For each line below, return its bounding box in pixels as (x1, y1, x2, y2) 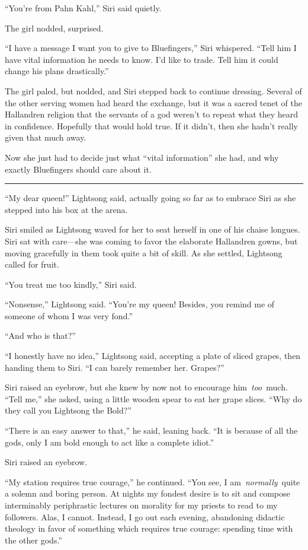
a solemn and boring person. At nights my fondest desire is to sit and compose (5, 487, 290, 500)
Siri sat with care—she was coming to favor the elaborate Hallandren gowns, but (5, 234, 298, 247)
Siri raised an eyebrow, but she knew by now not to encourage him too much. (5, 381, 288, 393)
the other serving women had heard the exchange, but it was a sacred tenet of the (5, 96, 303, 109)
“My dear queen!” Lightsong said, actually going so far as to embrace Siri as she (5, 192, 296, 204)
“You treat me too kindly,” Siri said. (5, 278, 137, 290)
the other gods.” (5, 533, 62, 546)
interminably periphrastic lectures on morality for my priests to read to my (5, 499, 278, 511)
